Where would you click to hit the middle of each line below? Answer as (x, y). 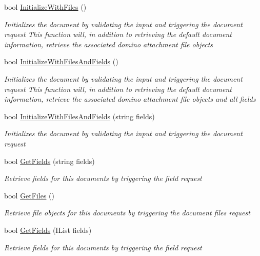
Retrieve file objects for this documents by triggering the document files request (127, 213)
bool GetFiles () (29, 195)
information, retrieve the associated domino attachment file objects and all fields (130, 99)
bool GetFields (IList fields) (48, 230)
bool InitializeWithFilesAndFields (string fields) (79, 116)
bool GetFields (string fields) (49, 161)
